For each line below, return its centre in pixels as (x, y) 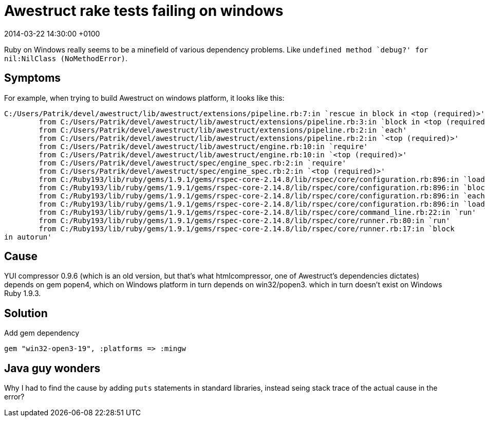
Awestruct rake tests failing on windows (144, 11)
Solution (26, 313)
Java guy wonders (52, 368)
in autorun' (28, 237)
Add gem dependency (42, 333)
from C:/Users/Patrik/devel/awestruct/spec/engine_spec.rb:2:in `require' (192, 163)
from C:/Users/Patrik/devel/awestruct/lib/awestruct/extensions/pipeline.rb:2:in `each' (223, 130)
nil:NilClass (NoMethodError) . (66, 58)
